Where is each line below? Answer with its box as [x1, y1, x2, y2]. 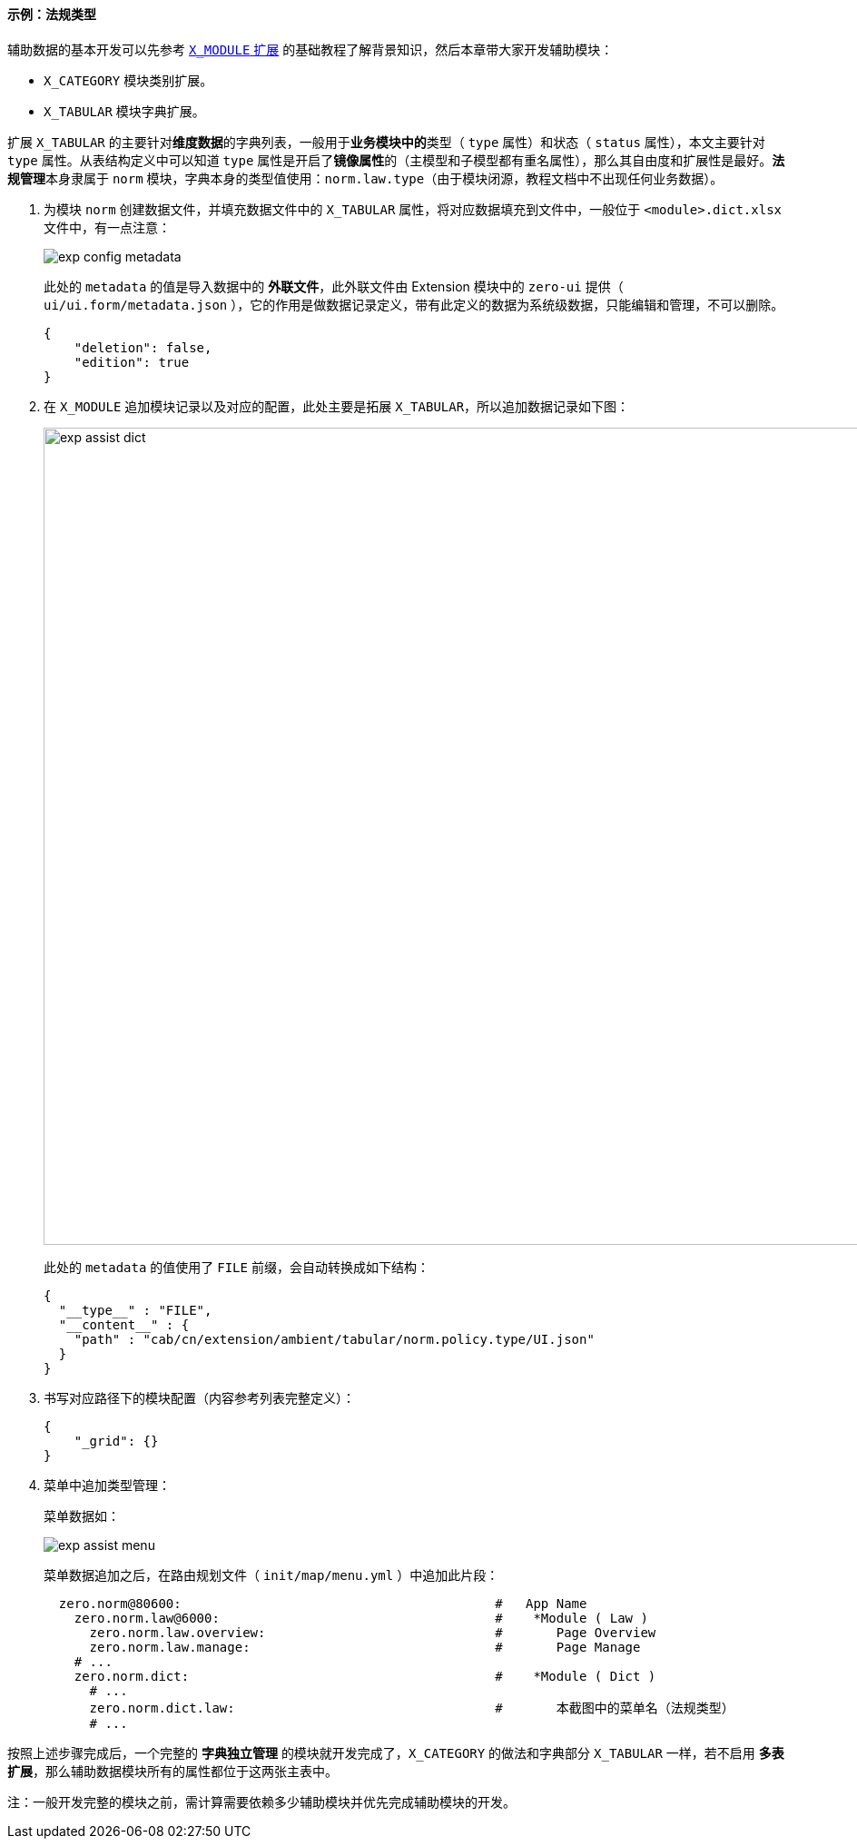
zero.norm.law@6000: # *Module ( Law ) [74, 1610, 648, 1625]
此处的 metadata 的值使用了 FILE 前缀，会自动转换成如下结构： [44, 1259, 429, 1275]
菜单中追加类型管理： [44, 1476, 171, 1493]
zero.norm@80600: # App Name [58, 1595, 587, 1611]
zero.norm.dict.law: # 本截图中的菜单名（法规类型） [89, 1700, 734, 1715]
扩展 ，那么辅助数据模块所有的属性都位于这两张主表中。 [7, 1762, 338, 1779]
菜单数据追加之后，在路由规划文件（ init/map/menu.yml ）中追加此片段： [44, 1566, 499, 1583]
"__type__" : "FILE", [58, 1302, 212, 1318]
